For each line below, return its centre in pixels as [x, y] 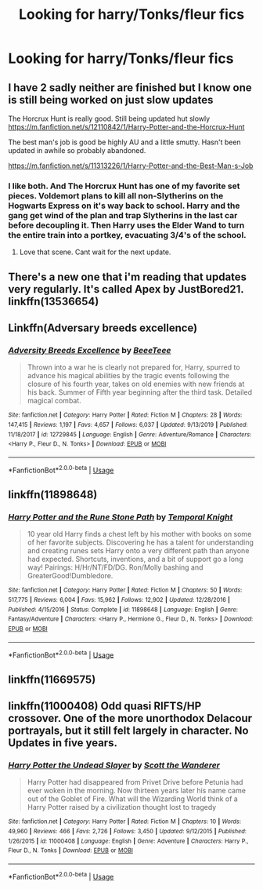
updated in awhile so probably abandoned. [77, 150]
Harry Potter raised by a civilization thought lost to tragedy [122, 807]
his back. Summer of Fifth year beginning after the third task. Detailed [140, 392]
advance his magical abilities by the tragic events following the [128, 376]
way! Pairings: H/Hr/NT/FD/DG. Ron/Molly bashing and [115, 567]
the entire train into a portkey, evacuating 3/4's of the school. [127, 235]
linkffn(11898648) [53, 495]
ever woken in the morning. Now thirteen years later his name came [137, 791]
